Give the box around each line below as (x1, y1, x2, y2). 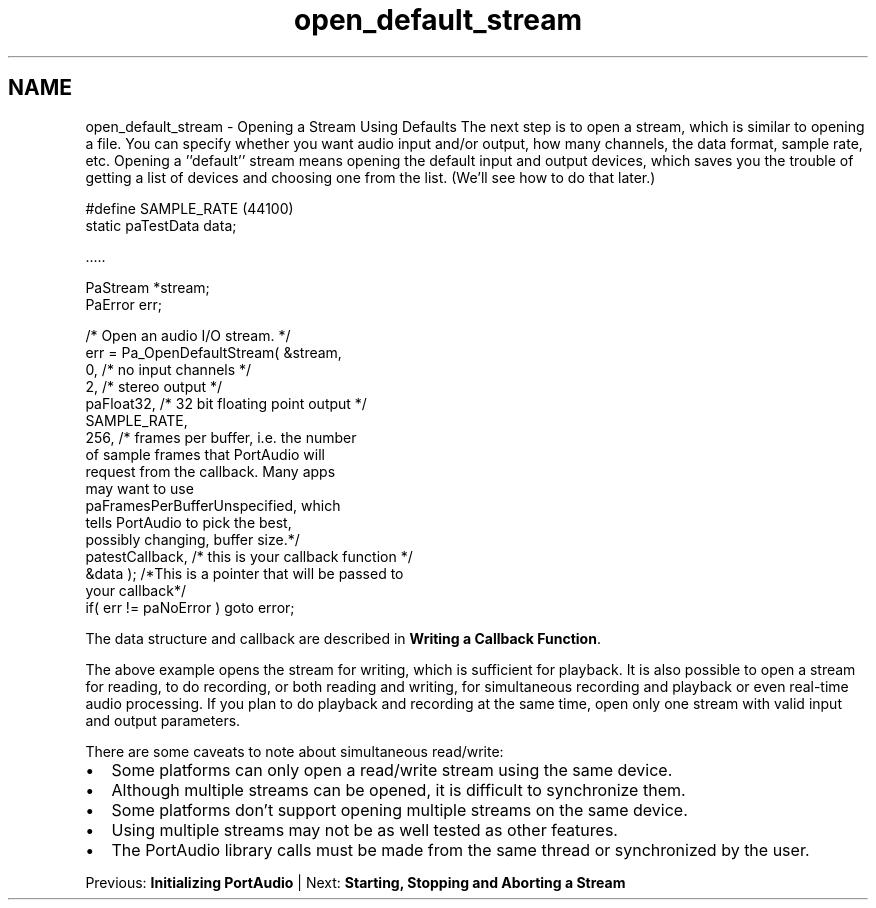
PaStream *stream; (85, 278, 210, 296)
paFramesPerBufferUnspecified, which (85, 496, 341, 514)
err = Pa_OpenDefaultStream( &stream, (85, 343, 342, 361)
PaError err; (85, 295, 162, 313)
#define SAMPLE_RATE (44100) (85, 199, 294, 217)
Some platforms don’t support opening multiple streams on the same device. (111, 799, 688, 820)
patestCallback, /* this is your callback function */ (85, 547, 413, 565)
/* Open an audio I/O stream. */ (85, 326, 291, 344)
